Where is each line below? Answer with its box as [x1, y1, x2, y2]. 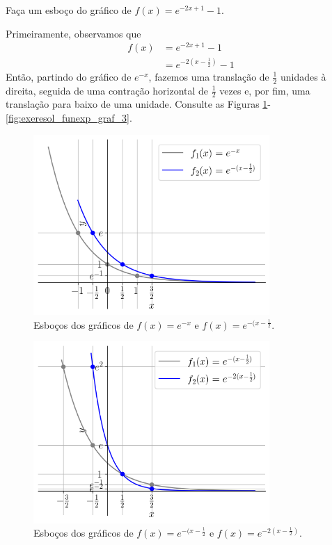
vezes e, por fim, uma [219, 83, 310, 97]
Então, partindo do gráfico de [6, 69, 132, 83]
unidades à [280, 69, 326, 83]
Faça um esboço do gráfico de [6, 3, 132, 17]
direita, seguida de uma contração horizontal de [6, 83, 209, 97]
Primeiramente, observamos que [6, 26, 141, 40]
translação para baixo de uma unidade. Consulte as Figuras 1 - [6, 97, 271, 111]
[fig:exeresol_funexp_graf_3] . [6, 111, 132, 125]
